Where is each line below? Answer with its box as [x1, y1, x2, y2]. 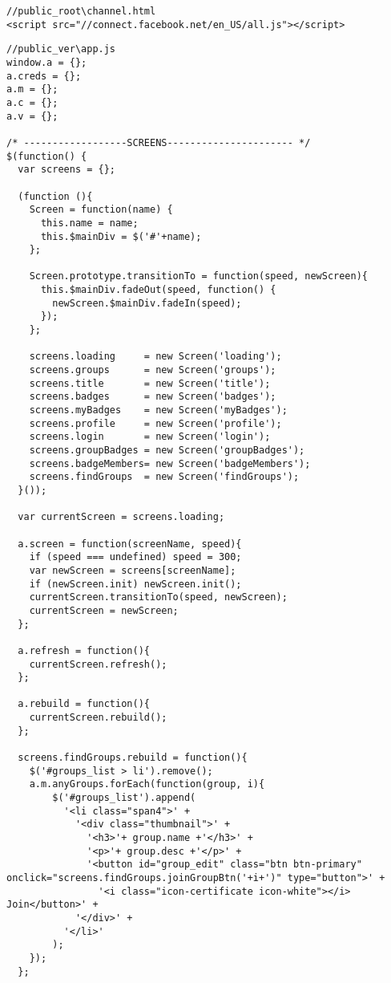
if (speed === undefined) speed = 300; [29, 551, 242, 563]
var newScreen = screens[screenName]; [29, 564, 236, 576]
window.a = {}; [6, 56, 87, 68]
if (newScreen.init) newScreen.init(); [29, 578, 242, 590]
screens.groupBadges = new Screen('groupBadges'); [29, 445, 305, 456]
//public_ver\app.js [6, 43, 116, 55]
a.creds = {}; [6, 70, 82, 82]
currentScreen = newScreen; [29, 604, 179, 616]
